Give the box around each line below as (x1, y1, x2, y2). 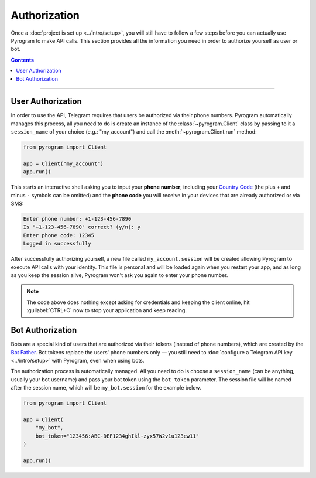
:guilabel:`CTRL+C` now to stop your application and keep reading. (26, 307, 187, 314)
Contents (11, 56, 35, 63)
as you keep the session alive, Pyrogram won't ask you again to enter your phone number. (11, 272, 228, 279)
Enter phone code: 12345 (23, 232, 95, 238)
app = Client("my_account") (23, 160, 104, 167)
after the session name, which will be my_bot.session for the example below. (11, 384, 201, 391)
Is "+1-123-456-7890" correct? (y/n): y (23, 224, 140, 231)
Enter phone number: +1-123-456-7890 (23, 216, 132, 223)
